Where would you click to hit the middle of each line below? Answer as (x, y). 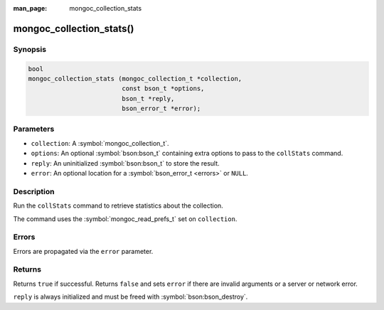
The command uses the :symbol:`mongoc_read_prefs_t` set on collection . (125, 219)
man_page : (30, 8)
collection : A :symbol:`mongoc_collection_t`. (100, 143)
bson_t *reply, (148, 98)
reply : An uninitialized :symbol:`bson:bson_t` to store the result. (125, 163)
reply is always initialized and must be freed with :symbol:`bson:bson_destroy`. (130, 297)
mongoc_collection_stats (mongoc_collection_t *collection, (135, 79)
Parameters (34, 129)
